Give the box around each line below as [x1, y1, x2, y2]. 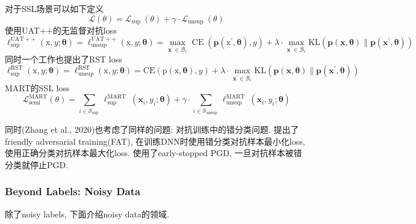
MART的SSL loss [5, 81, 70, 94]
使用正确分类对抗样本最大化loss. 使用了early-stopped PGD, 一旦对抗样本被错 [5, 147, 302, 159]
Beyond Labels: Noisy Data [5, 184, 141, 199]
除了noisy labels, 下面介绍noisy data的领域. [5, 207, 169, 220]
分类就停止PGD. [5, 158, 69, 171]
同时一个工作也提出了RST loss [5, 52, 122, 65]
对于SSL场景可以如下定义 [5, 2, 104, 14]
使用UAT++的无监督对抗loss [5, 24, 117, 37]
